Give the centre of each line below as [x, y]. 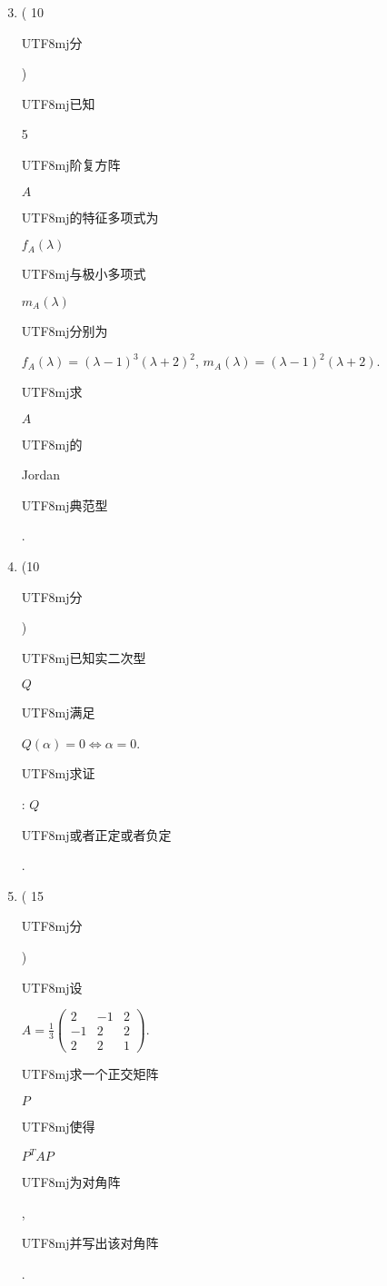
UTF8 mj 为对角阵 [71, 1182]
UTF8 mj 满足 [58, 712]
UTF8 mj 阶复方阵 [71, 164]
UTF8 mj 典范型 [64, 505]
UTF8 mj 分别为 [64, 330]
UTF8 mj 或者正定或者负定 [96, 834]
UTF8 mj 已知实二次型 [84, 657]
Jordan [41, 475]
